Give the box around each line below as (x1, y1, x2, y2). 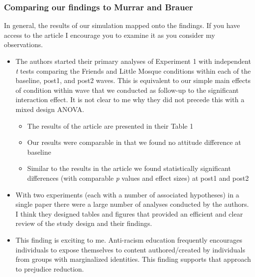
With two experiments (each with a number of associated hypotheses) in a (15, 189, 239, 199)
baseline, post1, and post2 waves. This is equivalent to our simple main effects (15, 75, 251, 85)
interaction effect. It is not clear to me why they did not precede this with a (15, 94, 245, 105)
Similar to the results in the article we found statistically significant (27, 163, 231, 173)
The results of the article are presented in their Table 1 (27, 120, 194, 131)
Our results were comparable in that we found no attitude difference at (27, 137, 241, 147)
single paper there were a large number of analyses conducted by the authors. (15, 199, 249, 209)
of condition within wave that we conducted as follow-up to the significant (15, 84, 239, 95)
